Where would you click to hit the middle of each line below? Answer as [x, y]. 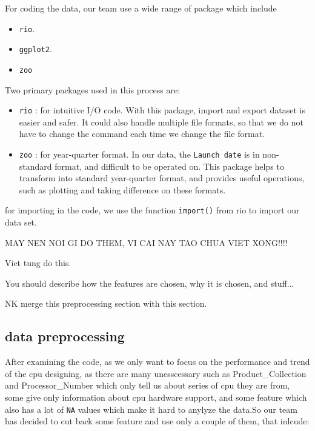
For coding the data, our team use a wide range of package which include [141, 8]
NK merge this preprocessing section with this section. [106, 303]
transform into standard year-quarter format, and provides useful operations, [162, 178]
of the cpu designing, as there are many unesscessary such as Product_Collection [156, 373]
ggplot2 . [35, 49]
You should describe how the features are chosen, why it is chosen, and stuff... [150, 283]
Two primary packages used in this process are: [93, 89]
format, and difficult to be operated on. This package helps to [169, 166]
